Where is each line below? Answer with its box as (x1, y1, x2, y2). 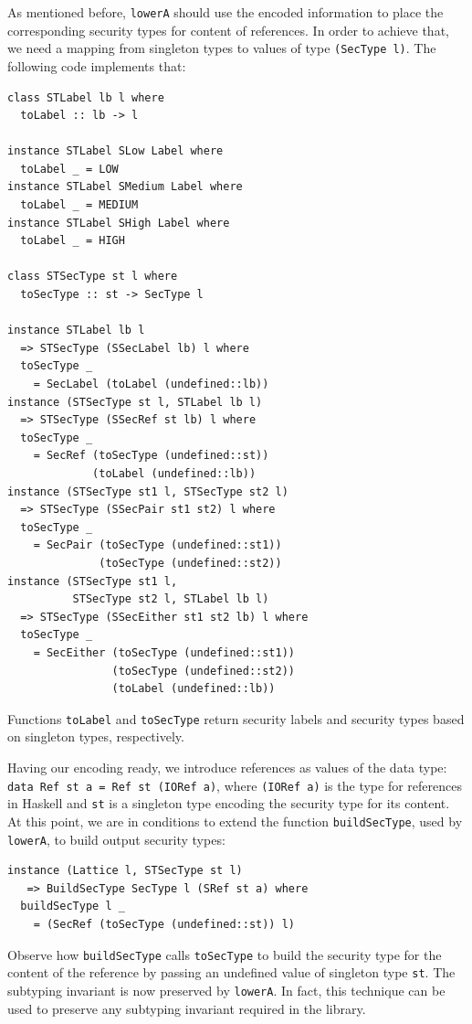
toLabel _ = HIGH (20, 234, 125, 248)
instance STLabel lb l (7, 324, 145, 337)
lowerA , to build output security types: (7, 829, 226, 848)
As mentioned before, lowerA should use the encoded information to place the (7, 3, 444, 21)
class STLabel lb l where (7, 91, 164, 104)
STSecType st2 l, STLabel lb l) (72, 592, 269, 606)
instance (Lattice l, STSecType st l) (7, 864, 243, 878)
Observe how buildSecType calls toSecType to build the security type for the (7, 944, 442, 964)
